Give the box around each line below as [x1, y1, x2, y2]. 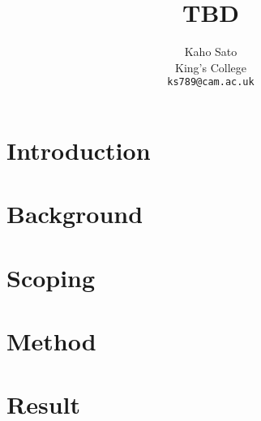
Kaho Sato [184, 43, 237, 60]
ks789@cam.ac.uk [167, 76, 255, 88]
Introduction [6, 133, 151, 166]
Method [6, 324, 96, 358]
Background [6, 197, 143, 230]
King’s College [175, 58, 246, 75]
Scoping [6, 260, 96, 294]
